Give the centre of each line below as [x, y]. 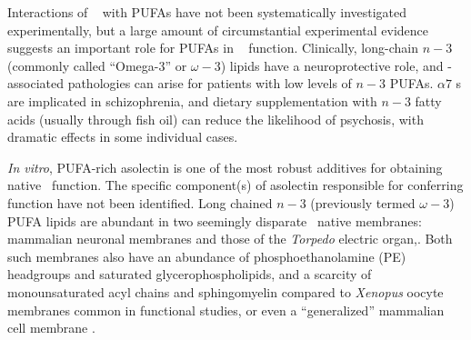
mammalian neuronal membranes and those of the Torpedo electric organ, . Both [230, 239]
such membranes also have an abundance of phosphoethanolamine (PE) [207, 256]
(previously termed [363, 202]
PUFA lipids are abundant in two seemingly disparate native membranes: [215, 220]
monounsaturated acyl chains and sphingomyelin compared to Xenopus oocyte [225, 291]
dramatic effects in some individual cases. [123, 137]
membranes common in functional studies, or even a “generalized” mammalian [226, 310]
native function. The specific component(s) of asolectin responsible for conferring [235, 185]
